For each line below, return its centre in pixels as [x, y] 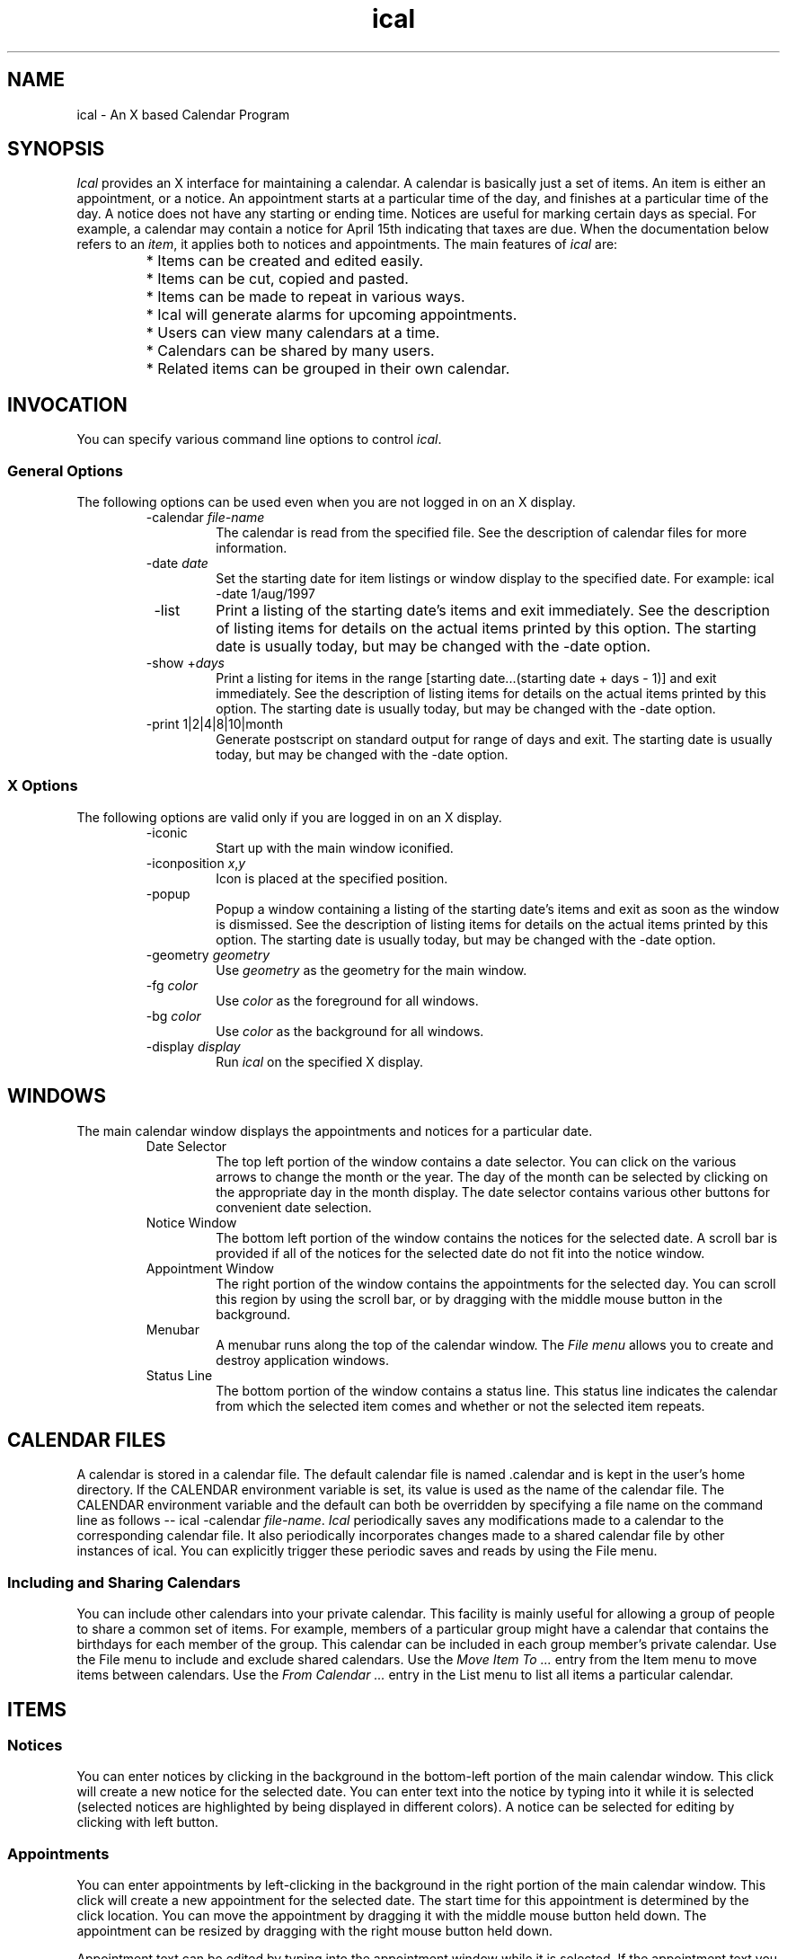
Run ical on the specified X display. [320, 1061]
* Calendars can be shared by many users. [290, 351]
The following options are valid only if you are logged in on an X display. [289, 817]
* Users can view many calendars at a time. [293, 333]
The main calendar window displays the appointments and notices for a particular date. [335, 1130]
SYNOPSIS [56, 149]
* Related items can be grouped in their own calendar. [328, 369]
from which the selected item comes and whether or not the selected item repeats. [460, 1405]
